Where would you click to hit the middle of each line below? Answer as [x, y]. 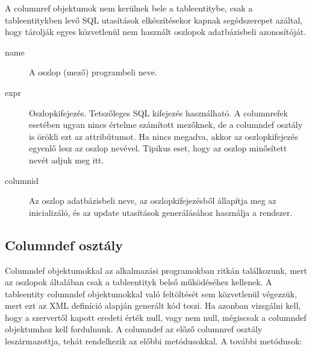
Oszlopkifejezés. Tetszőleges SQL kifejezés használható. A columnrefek [158, 112]
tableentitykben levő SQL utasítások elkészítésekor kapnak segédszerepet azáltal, [154, 20]
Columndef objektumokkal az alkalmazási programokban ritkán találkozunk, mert [156, 270]
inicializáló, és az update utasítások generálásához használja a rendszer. [161, 212]
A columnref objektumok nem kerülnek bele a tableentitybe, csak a [129, 8]
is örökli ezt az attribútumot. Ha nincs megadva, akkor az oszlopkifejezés [164, 136]
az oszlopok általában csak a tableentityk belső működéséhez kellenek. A [139, 282]
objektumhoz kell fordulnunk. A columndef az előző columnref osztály [134, 329]
